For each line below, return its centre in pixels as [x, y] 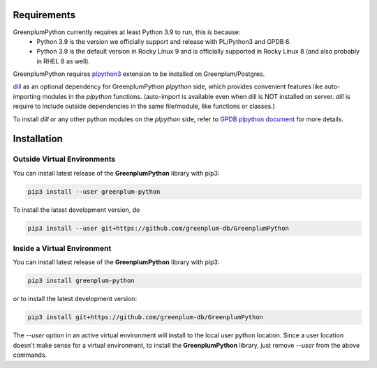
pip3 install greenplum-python [81, 281]
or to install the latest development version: [75, 299]
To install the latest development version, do [76, 210]
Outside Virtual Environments [64, 159]
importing [27, 96]
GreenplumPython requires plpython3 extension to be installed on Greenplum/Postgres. [139, 74]
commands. [30, 355]
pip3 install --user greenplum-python [94, 191]
